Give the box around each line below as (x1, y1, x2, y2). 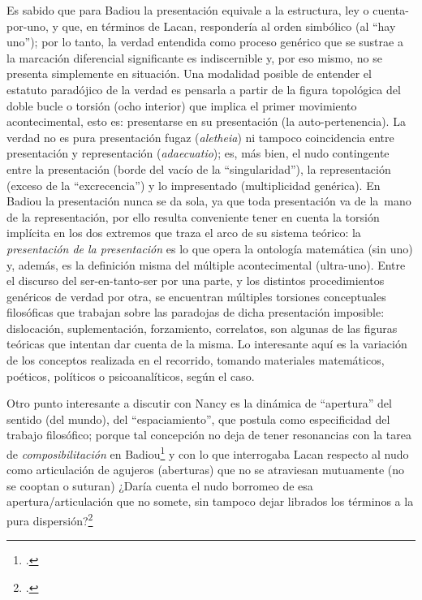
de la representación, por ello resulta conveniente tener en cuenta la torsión (6, 208, 380, 225)
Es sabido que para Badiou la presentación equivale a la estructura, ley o (6, 2, 369, 18)
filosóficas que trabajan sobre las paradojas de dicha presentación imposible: (6, 304, 385, 321)
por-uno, (6, 17, 49, 34)
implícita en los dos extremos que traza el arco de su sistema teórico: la (6, 224, 361, 241)
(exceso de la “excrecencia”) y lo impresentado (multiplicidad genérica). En (6, 176, 381, 193)
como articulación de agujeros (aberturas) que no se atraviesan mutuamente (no (6, 461, 405, 478)
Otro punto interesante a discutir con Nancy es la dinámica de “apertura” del (6, 395, 392, 412)
